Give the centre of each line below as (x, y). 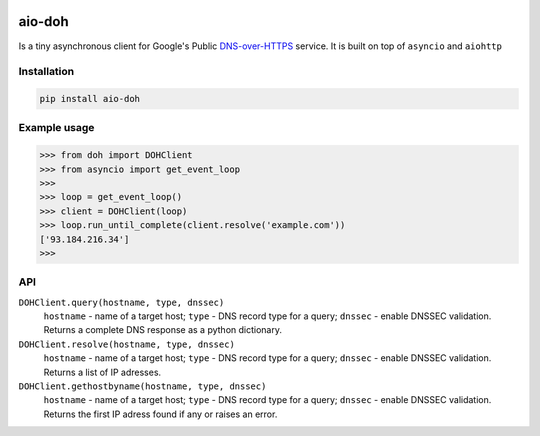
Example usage (56, 128)
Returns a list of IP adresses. (102, 372)
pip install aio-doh (89, 99)
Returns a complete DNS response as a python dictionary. (162, 330)
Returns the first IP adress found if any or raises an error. (160, 414)
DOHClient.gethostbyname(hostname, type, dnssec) (142, 386)
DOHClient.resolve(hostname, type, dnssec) (126, 344)
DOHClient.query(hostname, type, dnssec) (121, 302)
